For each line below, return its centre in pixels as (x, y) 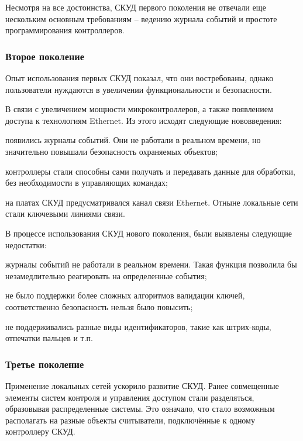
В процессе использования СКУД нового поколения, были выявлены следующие (149, 233)
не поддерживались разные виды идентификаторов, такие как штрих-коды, (138, 326)
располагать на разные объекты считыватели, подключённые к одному (130, 420)
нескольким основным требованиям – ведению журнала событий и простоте (141, 18)
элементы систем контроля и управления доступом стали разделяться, (130, 397)
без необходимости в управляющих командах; (87, 183)
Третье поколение (45, 364)
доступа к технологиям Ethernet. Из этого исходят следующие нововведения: (144, 120)
